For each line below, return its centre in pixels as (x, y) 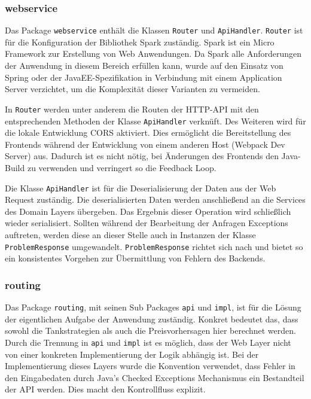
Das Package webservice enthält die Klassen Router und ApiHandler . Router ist (154, 30)
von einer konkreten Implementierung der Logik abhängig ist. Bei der (132, 354)
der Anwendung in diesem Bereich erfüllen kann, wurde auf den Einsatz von (144, 66)
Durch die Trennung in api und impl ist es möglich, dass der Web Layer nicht (148, 342)
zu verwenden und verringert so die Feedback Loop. (122, 167)
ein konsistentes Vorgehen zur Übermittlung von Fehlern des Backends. (135, 258)
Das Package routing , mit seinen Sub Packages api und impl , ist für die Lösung (153, 307)
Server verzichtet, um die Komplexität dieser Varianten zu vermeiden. (132, 89)
